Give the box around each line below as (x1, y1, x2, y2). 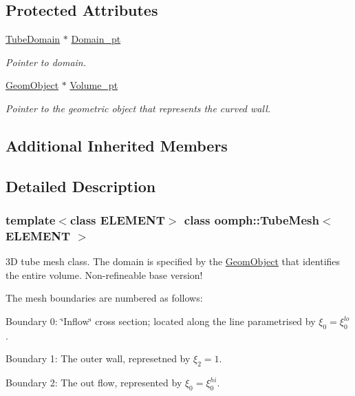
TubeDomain (6, 32, 61, 46)
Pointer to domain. (6, 54, 87, 69)
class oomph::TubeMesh (184, 211, 319, 229)
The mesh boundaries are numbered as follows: (6, 291, 203, 305)
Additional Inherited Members (6, 134, 228, 156)
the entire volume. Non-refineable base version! (6, 267, 203, 282)
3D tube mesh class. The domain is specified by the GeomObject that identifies (6, 254, 341, 269)
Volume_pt (69, 78, 118, 92)
